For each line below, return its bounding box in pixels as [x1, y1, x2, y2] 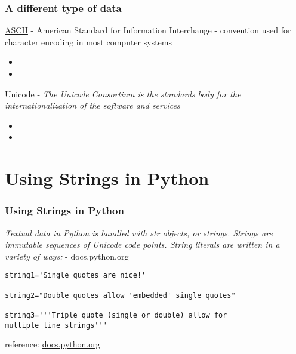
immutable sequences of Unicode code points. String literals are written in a [5, 238, 280, 251]
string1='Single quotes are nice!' [5, 271, 146, 280]
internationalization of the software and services [5, 99, 180, 112]
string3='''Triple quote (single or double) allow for [5, 310, 227, 319]
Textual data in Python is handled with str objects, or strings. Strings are [5, 226, 273, 239]
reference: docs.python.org [5, 338, 100, 350]
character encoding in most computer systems [5, 35, 172, 48]
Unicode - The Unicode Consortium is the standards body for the [5, 87, 241, 100]
